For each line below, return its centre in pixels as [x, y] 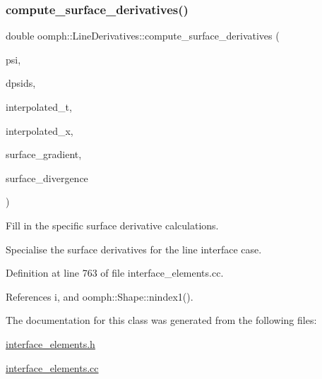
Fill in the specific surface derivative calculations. [112, 225]
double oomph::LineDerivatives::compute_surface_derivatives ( [143, 36]
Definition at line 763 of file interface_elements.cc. [115, 273]
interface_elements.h [50, 343]
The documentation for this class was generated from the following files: [161, 320]
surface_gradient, [44, 154]
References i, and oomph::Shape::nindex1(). [100, 296]
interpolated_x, [40, 130]
